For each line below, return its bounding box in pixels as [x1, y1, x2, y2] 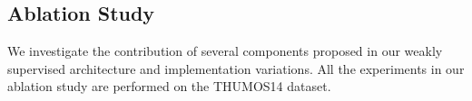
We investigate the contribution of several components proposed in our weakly [7, 41, 443, 60]
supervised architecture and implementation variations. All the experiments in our [7, 59, 465, 78]
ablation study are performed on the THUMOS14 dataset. [7, 77, 331, 96]
